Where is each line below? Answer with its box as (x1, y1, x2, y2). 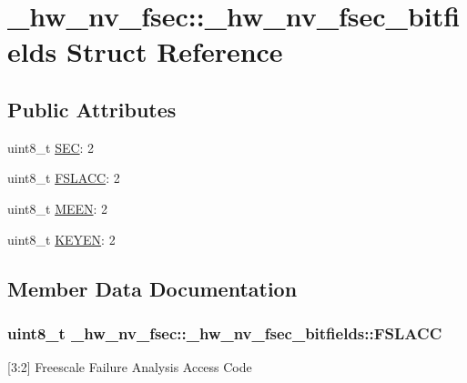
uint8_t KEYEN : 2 (7, 229, 116, 248)
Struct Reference (66, 33, 283, 70)
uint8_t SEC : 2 (7, 137, 95, 156)
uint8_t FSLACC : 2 (7, 168, 120, 187)
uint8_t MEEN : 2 (7, 198, 108, 217)
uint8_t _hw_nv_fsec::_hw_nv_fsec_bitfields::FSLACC (7, 321, 442, 344)
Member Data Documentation (7, 274, 298, 302)
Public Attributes (7, 95, 177, 123)
